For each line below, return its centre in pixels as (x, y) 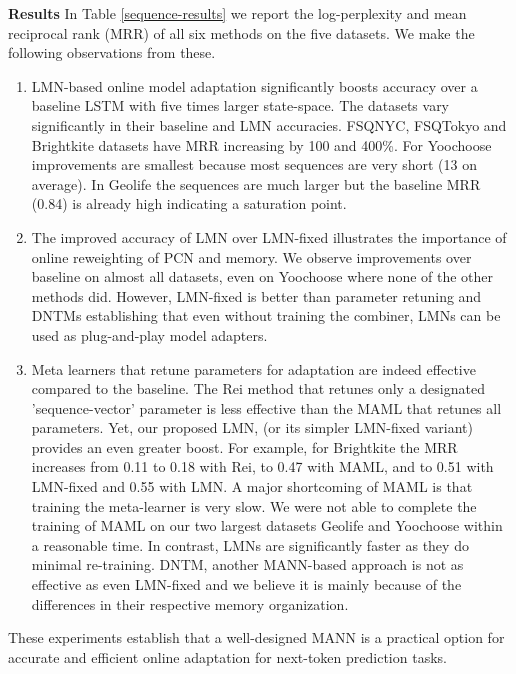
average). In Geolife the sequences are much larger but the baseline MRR (256, 183)
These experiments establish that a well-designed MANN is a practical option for (256, 637)
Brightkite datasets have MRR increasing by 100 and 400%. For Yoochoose (261, 144)
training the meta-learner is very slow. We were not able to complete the (254, 505)
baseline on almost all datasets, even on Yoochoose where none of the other (262, 276)
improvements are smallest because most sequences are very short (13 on (254, 164)
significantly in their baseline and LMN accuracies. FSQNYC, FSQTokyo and (269, 124)
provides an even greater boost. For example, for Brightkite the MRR (244, 446)
